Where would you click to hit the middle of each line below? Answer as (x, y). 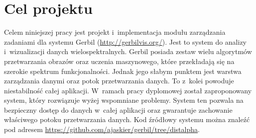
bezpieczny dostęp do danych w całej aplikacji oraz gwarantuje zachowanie (118, 109)
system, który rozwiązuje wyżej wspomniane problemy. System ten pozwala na (124, 100)
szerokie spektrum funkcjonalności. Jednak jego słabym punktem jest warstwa (123, 71)
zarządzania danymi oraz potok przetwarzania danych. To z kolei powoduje (119, 81)
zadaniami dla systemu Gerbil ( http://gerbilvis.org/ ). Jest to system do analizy (126, 41)
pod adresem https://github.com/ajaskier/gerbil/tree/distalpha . (102, 129)
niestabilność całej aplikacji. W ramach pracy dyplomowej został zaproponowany (128, 90)
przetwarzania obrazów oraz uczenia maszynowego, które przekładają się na (119, 61)
